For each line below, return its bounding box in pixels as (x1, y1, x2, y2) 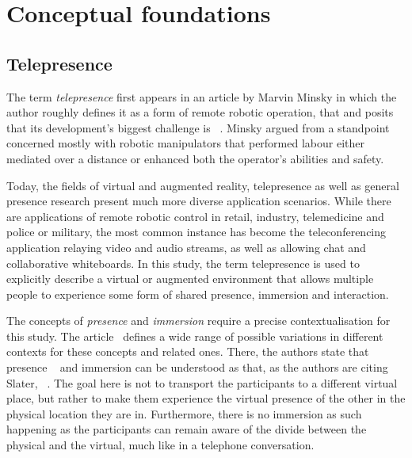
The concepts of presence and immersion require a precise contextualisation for (6, 312, 391, 329)
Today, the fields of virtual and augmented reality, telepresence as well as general (6, 177, 399, 193)
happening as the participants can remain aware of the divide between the (6, 421, 367, 437)
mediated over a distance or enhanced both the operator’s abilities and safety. (6, 150, 384, 166)
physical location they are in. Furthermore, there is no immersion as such (6, 405, 362, 422)
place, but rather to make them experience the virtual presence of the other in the (6, 390, 406, 406)
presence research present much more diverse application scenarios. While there (6, 193, 391, 209)
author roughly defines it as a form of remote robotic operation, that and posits (6, 104, 394, 120)
